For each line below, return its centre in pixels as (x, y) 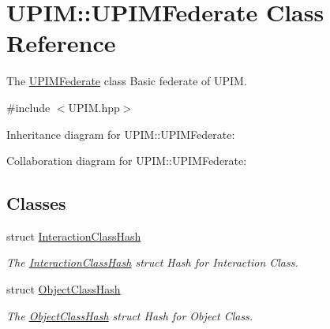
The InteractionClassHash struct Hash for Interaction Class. (152, 262)
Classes (36, 203)
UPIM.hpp (94, 107)
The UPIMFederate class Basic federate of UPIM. (127, 81)
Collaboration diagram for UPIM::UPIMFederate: (127, 161)
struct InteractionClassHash (74, 236)
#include (28, 107)
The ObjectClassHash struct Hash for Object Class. (130, 315)
